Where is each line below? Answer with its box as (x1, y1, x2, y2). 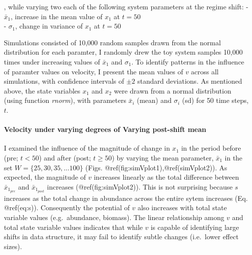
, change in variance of (15, 21, 83, 31)
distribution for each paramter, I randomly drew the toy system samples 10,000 (4, 47, 243, 57)
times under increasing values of (4, 56, 100, 66)
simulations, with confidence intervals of (4, 76, 124, 86)
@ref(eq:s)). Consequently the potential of (4, 202, 130, 213)
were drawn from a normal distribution (113, 85, 231, 96)
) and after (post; (39, 152, 91, 162)
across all (191, 66, 219, 76)
